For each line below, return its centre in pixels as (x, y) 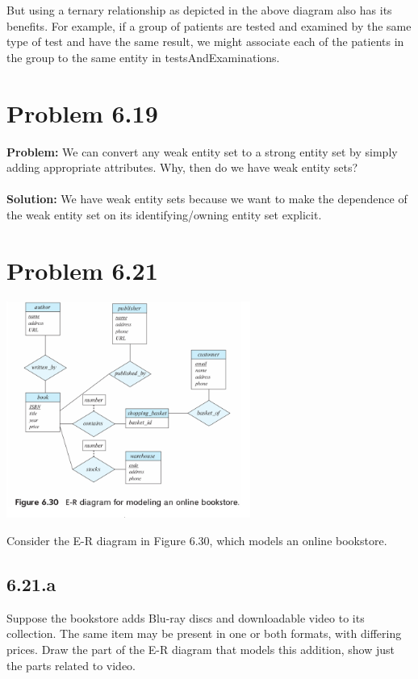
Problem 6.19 (82, 112)
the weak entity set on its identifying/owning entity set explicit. (164, 214)
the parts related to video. (71, 665)
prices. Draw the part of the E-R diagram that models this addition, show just (201, 650)
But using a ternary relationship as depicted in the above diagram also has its (199, 10)
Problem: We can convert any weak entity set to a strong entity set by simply (202, 151)
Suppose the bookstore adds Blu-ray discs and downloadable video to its (186, 617)
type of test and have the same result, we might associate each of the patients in (205, 42)
